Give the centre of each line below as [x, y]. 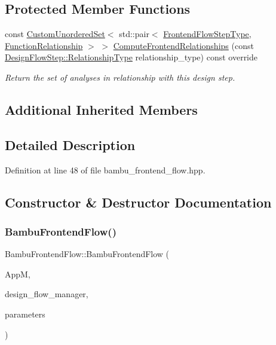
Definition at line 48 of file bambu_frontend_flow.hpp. [105, 170]
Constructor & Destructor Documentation [138, 202]
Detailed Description [70, 144]
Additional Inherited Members [101, 109]
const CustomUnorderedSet [55, 34]
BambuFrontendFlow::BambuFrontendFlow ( [87, 254]
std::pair [134, 34]
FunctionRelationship [44, 45]
